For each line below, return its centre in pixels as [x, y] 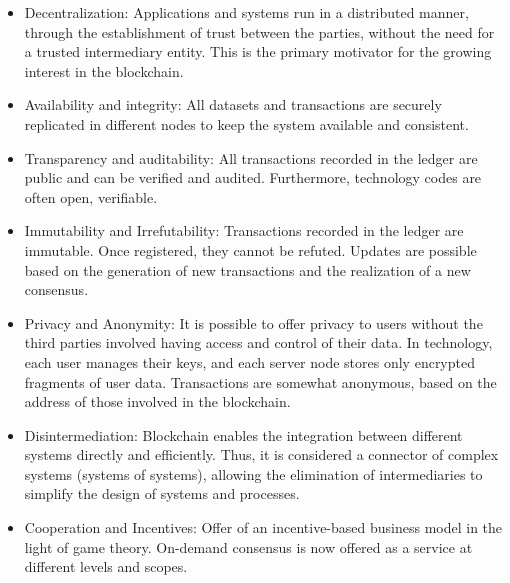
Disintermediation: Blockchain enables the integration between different [243, 434]
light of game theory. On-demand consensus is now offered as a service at [248, 546]
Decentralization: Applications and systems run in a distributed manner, [246, 12]
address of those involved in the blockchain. [157, 401]
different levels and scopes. [106, 566]
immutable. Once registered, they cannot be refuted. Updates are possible [250, 249]
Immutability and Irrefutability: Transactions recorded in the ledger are [244, 230]
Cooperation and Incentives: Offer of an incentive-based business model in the [263, 527]
